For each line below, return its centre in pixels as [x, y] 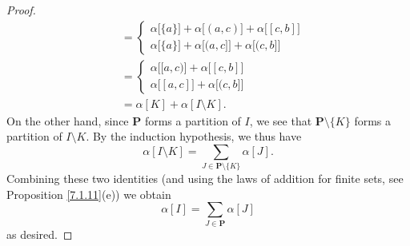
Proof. [21, 10]
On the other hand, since [68, 120]
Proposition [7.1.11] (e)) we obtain [89, 194]
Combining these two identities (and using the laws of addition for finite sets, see [205, 179]
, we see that [281, 120]
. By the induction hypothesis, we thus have [194, 136]
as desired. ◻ [40, 234]
